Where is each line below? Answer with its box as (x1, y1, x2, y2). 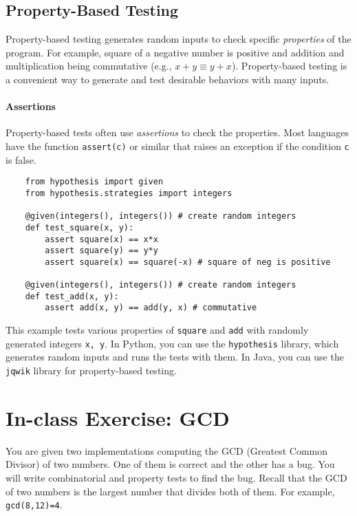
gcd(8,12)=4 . (6, 497, 63, 512)
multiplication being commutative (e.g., (6, 58, 172, 73)
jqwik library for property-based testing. (6, 363, 177, 377)
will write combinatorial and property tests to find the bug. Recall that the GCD (6, 470, 347, 484)
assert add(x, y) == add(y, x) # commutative (45, 303, 257, 313)
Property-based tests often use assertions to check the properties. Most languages (6, 125, 349, 140)
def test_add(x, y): (25, 291, 119, 301)
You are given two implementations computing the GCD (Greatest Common (6, 443, 328, 458)
